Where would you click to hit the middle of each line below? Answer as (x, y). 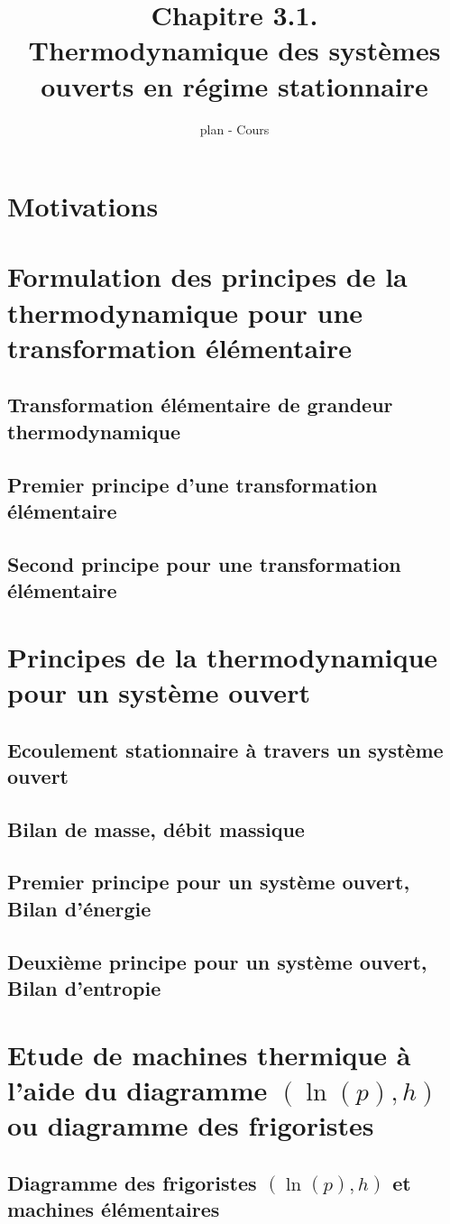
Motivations (83, 206)
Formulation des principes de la (207, 276)
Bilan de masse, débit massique (156, 828)
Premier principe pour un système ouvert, (209, 882)
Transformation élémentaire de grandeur (200, 405)
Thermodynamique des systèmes (234, 50)
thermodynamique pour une (185, 312)
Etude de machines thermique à (209, 1054)
